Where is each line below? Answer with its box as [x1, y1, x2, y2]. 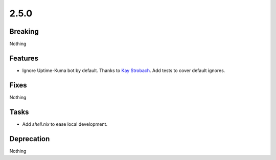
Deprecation [9, 134, 50, 143]
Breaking [9, 27, 39, 36]
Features [9, 54, 38, 62]
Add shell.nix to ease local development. [22, 121, 107, 127]
